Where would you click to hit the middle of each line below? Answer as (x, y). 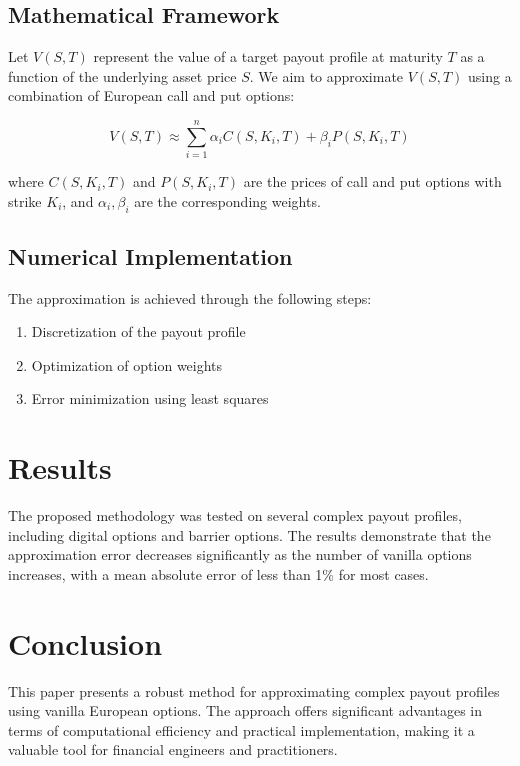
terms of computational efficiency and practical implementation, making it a (241, 729)
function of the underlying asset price (122, 75)
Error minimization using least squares (150, 398)
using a (490, 75)
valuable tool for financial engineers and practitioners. (173, 749)
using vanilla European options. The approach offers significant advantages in (245, 710)
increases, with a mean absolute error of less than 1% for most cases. (218, 573)
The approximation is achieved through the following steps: (190, 297)
